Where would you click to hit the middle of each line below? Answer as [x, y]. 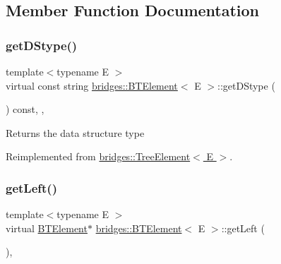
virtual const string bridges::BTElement [92, 85]
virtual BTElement [47, 228]
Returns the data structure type [75, 132]
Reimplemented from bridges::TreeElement [98, 156]
